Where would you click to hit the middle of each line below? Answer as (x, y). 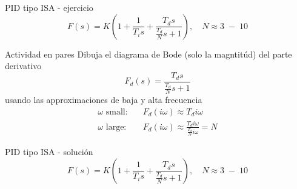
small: (117, 112)
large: (116, 127)
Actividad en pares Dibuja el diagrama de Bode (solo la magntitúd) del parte (148, 54)
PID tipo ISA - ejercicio (49, 7)
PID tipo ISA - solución (49, 152)
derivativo (23, 66)
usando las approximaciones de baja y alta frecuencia (104, 100)
